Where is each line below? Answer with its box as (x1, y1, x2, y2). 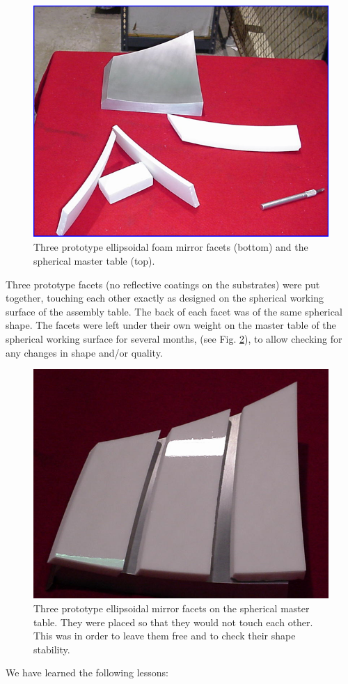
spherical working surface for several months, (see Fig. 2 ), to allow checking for (6, 332, 342, 346)
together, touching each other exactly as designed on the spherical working (6, 290, 324, 305)
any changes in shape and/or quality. (6, 345, 163, 359)
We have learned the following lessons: (6, 665, 168, 680)
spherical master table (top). (33, 254, 155, 268)
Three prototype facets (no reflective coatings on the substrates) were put (6, 277, 320, 291)
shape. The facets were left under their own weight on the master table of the (6, 318, 336, 332)
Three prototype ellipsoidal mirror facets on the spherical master (33, 600, 310, 615)
